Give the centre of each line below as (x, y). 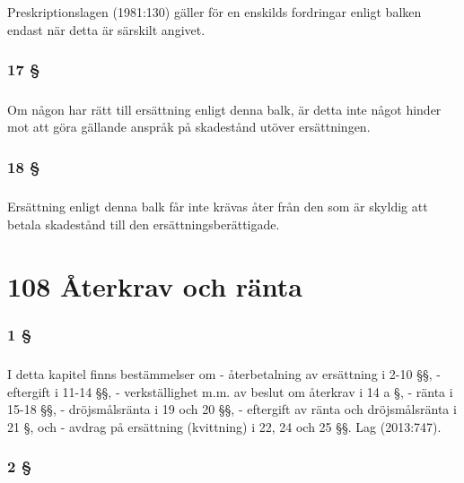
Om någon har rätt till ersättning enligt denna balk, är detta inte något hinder (224, 109)
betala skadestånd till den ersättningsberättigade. (144, 224)
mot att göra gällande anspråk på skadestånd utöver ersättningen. (189, 127)
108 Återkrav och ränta (155, 285)
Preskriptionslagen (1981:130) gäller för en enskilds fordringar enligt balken (214, 12)
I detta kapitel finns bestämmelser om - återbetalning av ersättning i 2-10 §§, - (224, 373)
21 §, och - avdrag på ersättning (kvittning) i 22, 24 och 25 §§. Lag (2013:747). (224, 426)
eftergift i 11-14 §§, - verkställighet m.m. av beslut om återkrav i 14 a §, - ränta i (230, 391)
